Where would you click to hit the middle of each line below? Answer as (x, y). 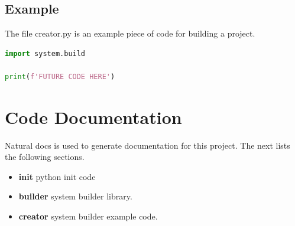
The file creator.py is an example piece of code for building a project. (130, 33)
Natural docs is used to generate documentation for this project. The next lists (147, 145)
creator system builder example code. (88, 216)
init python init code (57, 176)
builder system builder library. (75, 196)
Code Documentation (93, 117)
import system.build (45, 53)
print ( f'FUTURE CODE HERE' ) (60, 76)
